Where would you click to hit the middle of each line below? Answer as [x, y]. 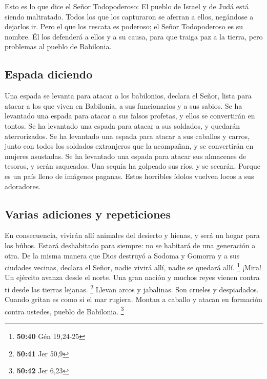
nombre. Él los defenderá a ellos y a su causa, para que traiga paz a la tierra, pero [134, 36]
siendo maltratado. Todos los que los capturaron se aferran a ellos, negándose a [129, 16]
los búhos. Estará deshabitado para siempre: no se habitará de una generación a [130, 245]
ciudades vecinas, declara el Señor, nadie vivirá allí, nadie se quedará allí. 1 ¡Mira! [133, 266]
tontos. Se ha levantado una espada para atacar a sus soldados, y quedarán [122, 125]
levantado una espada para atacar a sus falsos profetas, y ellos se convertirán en [130, 116]
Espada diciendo [49, 74]
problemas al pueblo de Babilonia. [58, 46]
